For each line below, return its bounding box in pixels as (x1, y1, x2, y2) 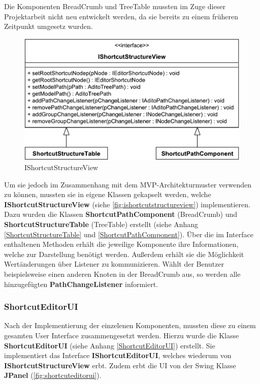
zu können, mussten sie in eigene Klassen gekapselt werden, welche (4, 189, 211, 200)
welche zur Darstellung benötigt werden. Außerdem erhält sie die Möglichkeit (4, 248, 244, 259)
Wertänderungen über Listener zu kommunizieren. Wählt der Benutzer (4, 259, 224, 269)
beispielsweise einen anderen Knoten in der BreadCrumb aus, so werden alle (4, 268, 241, 279)
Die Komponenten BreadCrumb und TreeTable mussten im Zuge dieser (4, 1, 225, 11)
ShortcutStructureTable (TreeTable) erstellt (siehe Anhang (4, 218, 199, 229)
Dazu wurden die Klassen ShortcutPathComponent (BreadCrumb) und (4, 209, 238, 219)
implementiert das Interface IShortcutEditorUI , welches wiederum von (4, 350, 232, 361)
